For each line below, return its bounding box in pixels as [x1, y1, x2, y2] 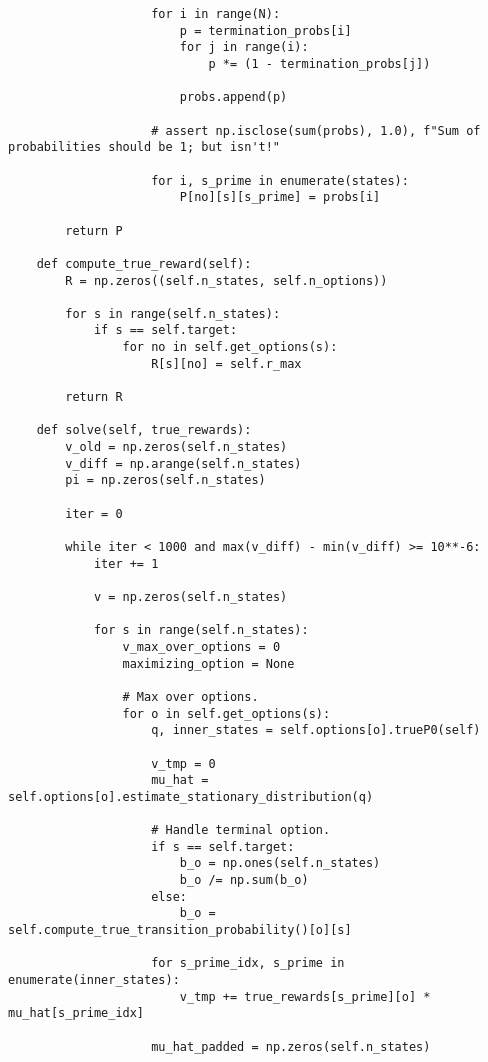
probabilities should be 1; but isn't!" [8, 140, 281, 155]
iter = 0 [65, 506, 123, 521]
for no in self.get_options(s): [122, 340, 338, 355]
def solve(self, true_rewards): [36, 423, 252, 438]
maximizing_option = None [122, 656, 295, 671]
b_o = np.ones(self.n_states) [179, 856, 381, 871]
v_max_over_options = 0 [122, 639, 281, 654]
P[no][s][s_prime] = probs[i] [179, 190, 381, 205]
